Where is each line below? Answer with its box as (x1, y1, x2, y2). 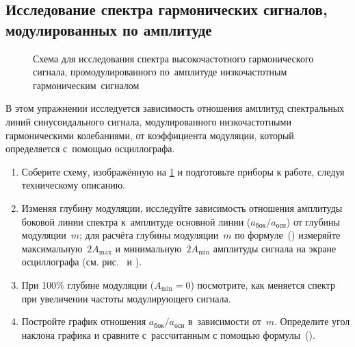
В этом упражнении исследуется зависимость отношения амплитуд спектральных (5, 101, 345, 115)
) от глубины (286, 214, 340, 228)
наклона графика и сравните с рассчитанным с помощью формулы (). (21, 327, 315, 342)
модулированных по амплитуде (5, 19, 212, 40)
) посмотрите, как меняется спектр (190, 277, 335, 291)
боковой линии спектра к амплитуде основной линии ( (21, 214, 251, 228)
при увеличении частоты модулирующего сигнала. (21, 291, 231, 305)
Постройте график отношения (21, 314, 146, 328)
